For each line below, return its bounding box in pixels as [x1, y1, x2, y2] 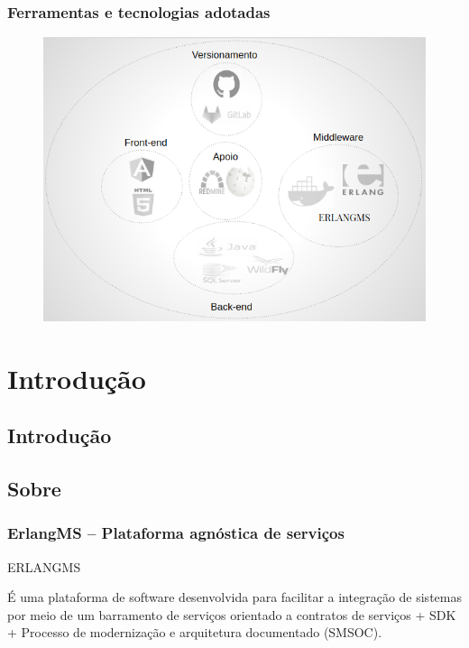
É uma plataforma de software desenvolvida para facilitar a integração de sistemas [7, 588, 462, 606]
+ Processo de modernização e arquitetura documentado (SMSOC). [7, 623, 382, 642]
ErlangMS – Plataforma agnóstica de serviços [7, 522, 345, 544]
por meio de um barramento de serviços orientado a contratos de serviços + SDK [7, 605, 456, 624]
